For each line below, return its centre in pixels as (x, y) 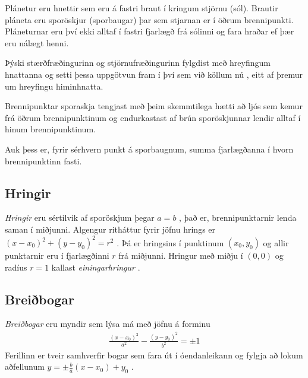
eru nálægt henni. (37, 42)
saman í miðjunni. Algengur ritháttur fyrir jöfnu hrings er (110, 229)
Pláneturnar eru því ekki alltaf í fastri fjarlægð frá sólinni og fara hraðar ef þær (150, 31)
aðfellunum (25, 366)
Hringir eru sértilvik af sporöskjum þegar (80, 217)
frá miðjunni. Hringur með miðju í (181, 255)
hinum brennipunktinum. (50, 129)
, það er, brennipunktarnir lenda (238, 217)
